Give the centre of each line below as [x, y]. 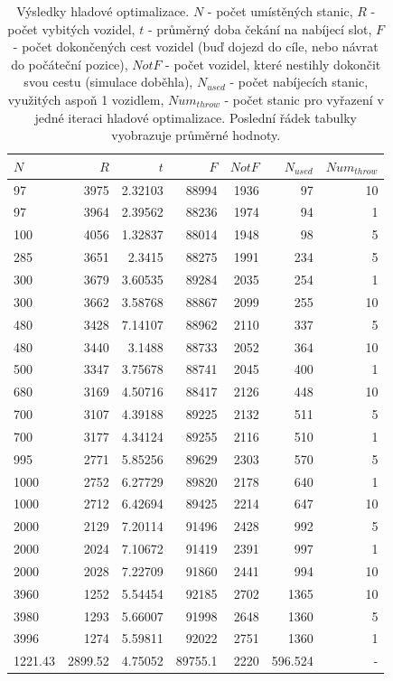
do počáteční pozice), [70, 64]
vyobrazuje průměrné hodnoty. [196, 135]
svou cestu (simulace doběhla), [108, 82]
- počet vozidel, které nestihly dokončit [273, 64]
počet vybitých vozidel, [71, 28]
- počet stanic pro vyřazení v [304, 99]
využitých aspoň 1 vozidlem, [86, 99]
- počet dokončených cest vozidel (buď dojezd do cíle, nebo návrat [196, 47]
